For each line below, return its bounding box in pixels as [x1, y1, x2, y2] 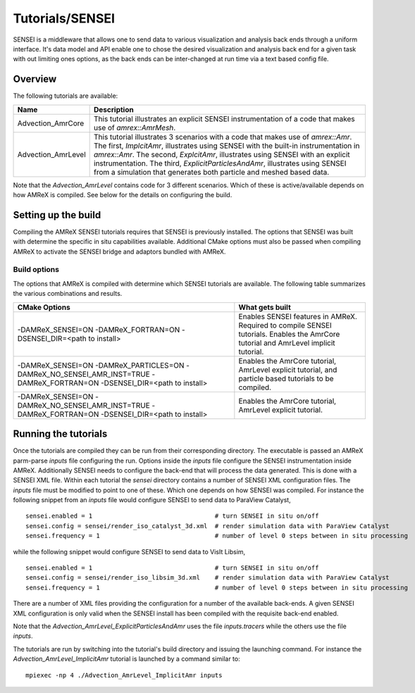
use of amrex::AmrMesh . [94, 123, 176, 132]
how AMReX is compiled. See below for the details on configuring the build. [13, 191, 233, 199]
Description [94, 104, 134, 114]
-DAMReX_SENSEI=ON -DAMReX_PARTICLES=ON [17, 360, 185, 370]
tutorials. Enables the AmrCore [238, 329, 340, 339]
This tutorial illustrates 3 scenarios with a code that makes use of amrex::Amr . [94, 132, 352, 142]
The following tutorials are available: [13, 92, 118, 100]
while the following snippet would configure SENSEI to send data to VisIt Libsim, [13, 547, 246, 556]
